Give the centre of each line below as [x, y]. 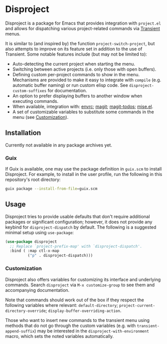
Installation [23, 133]
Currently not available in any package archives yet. [59, 145]
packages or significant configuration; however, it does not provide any [79, 222]
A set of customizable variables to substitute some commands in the [83, 112]
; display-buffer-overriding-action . [83, 310]
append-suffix [20, 331]
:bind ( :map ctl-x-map [34, 251]
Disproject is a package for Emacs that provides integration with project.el [83, 23]
